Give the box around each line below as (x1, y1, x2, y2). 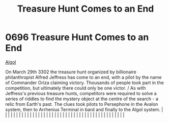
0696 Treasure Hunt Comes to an (5, 31, 149, 43)
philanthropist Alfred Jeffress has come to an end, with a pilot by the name (5, 74, 162, 80)
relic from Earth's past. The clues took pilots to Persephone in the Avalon (5, 101, 158, 107)
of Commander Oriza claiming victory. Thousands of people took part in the (5, 79, 164, 86)
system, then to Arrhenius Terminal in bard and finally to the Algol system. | (5, 106, 163, 112)
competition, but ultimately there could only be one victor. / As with (5, 85, 146, 91)
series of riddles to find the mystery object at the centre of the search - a (5, 96, 159, 102)
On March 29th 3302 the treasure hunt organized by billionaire (5, 69, 136, 75)
